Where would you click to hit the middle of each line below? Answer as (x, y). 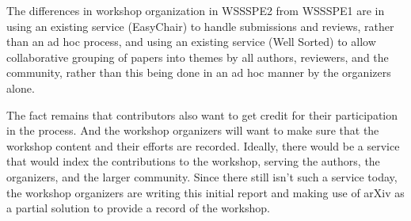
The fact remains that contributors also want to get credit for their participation (202, 114)
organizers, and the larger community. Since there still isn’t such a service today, (202, 176)
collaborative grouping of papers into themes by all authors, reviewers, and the (198, 57)
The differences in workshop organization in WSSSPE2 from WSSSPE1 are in (196, 10)
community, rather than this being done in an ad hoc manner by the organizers (199, 72)
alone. (21, 88)
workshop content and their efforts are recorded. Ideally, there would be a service (203, 145)
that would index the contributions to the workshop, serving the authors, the (193, 161)
